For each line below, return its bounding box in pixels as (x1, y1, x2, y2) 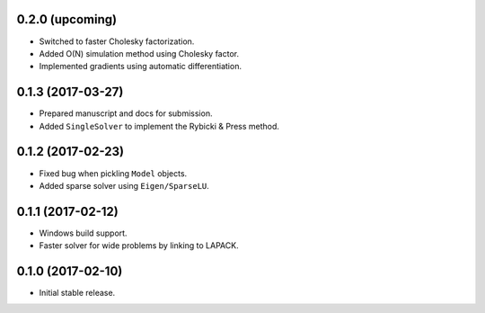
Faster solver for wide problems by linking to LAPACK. (39, 240, 239, 251)
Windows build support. (39, 228, 128, 238)
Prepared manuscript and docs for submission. (39, 108, 213, 119)
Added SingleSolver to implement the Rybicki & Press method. (39, 121, 280, 131)
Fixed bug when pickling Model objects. (39, 167, 188, 179)
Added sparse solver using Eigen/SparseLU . (39, 180, 210, 191)
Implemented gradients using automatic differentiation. (39, 61, 242, 72)
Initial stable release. (39, 288, 116, 299)
